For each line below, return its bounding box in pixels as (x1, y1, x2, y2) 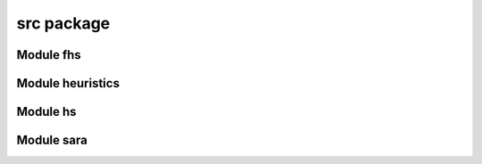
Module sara (16, 133, 88, 148)
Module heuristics (16, 76, 120, 91)
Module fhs (16, 47, 82, 62)
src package (16, 13, 111, 33)
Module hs (16, 104, 77, 119)
